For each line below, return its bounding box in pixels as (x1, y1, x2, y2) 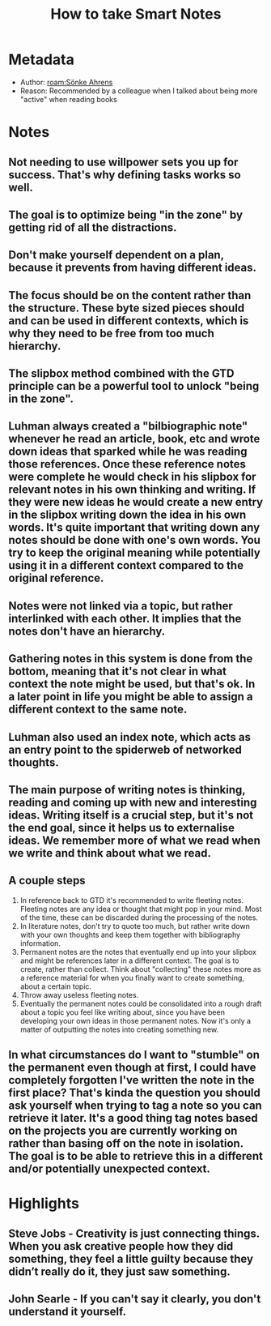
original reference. (8, 571, 104, 585)
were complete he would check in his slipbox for (8, 470, 256, 484)
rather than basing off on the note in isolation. (8, 1136, 244, 1151)
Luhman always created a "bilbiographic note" (8, 419, 248, 434)
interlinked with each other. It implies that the (8, 611, 242, 625)
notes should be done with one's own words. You (8, 533, 261, 547)
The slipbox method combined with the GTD (8, 366, 235, 381)
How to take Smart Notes (50, 5, 222, 24)
